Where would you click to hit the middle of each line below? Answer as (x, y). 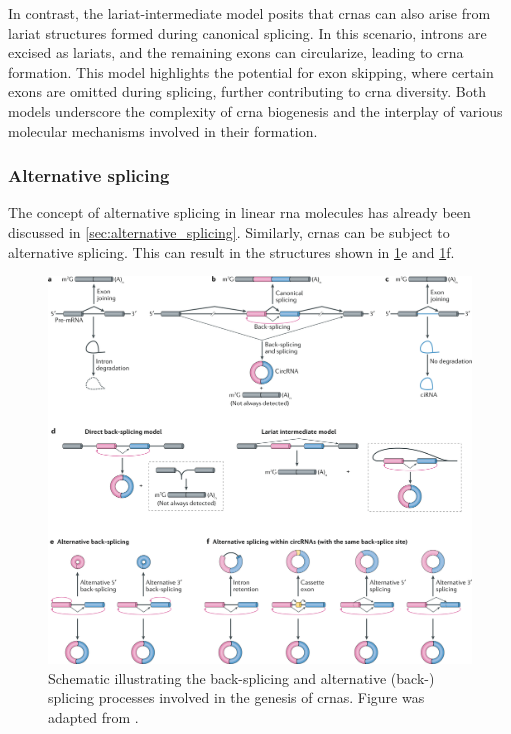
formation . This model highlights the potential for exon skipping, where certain (251, 71)
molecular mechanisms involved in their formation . (163, 130)
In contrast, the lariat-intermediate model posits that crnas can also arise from (249, 13)
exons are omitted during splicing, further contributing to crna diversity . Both (247, 91)
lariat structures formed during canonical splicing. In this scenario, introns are (247, 32)
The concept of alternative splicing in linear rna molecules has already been (239, 212)
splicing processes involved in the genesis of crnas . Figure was (236, 697)
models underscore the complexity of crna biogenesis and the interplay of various (255, 110)
